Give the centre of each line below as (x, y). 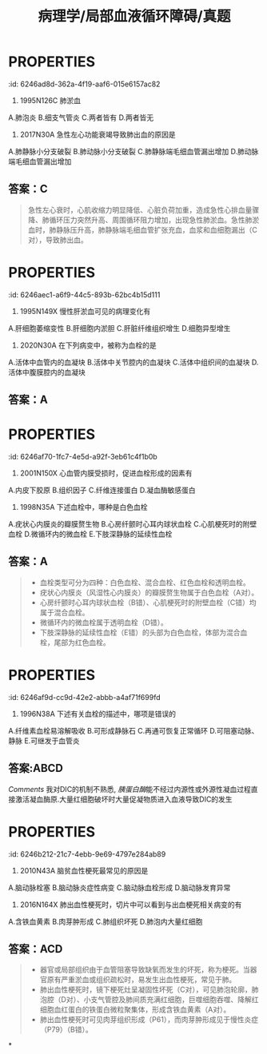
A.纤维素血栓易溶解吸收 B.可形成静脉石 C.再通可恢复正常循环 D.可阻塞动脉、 (133, 730)
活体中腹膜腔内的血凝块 (47, 372)
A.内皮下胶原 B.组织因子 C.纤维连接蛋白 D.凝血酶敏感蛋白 (102, 490)
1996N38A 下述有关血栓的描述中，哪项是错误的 (98, 714)
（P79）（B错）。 (66, 1030)
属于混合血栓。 (64, 612)
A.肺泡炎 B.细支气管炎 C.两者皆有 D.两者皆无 (81, 117)
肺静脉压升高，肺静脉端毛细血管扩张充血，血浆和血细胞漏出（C (153, 229)
